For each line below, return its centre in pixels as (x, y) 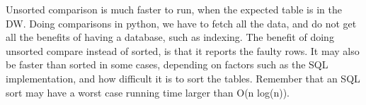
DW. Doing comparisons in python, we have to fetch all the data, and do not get (181, 23)
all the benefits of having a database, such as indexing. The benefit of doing (170, 37)
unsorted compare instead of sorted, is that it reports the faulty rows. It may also (183, 50)
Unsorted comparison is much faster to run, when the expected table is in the (174, 9)
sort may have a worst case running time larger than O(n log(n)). (148, 92)
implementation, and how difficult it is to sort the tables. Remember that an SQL (183, 78)
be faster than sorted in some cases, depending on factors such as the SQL (167, 64)
